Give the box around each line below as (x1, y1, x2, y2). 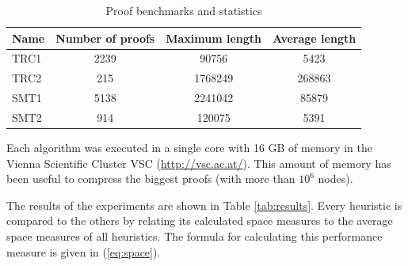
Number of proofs (55, 29, 155, 46)
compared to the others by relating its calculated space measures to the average (6, 212, 393, 229)
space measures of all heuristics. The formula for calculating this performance (6, 228, 383, 245)
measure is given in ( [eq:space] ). (6, 243, 161, 260)
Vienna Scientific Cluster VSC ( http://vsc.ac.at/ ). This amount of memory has (6, 154, 391, 171)
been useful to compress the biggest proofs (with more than (6, 170, 296, 187)
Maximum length (166, 29, 262, 46)
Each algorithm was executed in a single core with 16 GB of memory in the (6, 139, 372, 156)
